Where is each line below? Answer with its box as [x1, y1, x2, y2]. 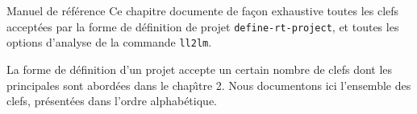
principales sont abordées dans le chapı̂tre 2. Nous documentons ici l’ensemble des [6, 76, 411, 93]
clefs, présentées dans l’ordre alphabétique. [6, 92, 217, 109]
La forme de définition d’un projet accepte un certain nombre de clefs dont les [6, 60, 393, 77]
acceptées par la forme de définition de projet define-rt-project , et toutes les [6, 18, 399, 35]
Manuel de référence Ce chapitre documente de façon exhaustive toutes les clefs [6, 2, 399, 18]
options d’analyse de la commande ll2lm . [6, 34, 212, 51]
